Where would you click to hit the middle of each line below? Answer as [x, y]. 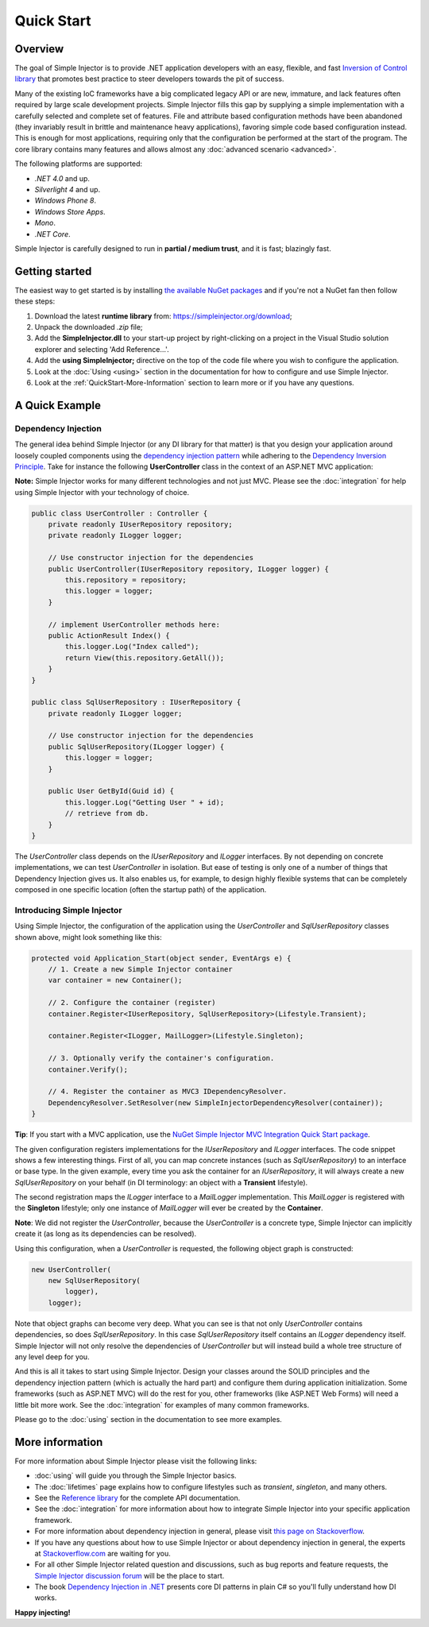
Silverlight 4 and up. [68, 189]
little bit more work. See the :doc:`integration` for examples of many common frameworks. [162, 1405]
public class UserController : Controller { [120, 513]
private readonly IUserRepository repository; [141, 525]
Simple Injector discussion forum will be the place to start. [129, 1575]
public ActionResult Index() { [109, 635]
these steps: [35, 301]
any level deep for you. [52, 1356]
